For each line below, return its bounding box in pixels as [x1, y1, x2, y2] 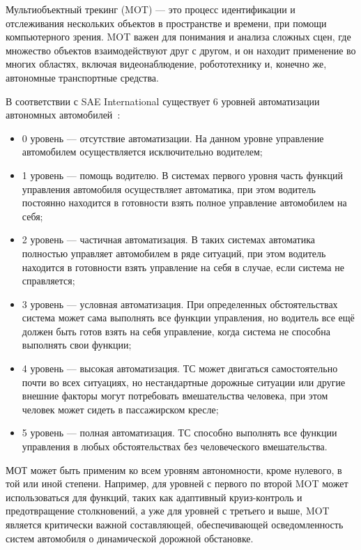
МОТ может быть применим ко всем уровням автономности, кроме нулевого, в [6, 462, 342, 477]
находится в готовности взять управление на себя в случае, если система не [22, 259, 344, 274]
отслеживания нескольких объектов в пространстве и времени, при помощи [6, 15, 327, 30]
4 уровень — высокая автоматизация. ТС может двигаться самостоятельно [22, 361, 338, 376]
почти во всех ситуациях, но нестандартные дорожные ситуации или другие [22, 374, 346, 389]
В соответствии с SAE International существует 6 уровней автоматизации [6, 93, 320, 108]
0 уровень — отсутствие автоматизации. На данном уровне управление [22, 130, 324, 145]
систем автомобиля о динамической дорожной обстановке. [6, 530, 254, 545]
